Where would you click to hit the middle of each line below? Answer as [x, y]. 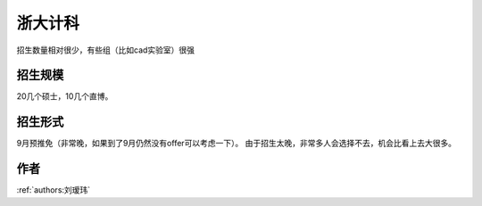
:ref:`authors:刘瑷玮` [54, 190]
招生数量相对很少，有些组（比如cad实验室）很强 [106, 50]
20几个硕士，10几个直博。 [65, 96]
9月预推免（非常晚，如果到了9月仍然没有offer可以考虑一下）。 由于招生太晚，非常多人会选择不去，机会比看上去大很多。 [237, 144]
